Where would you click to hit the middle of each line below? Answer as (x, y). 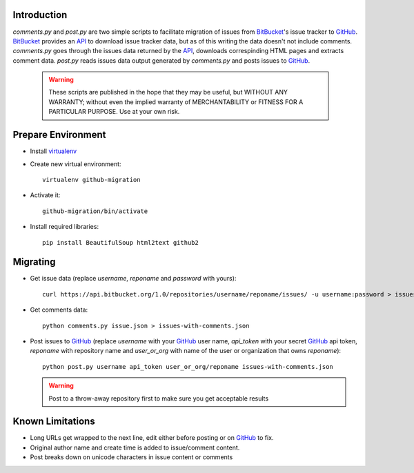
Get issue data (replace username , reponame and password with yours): (133, 279)
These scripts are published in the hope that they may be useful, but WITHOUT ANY (168, 92)
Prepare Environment (59, 135)
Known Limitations (54, 422)
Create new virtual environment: (76, 164)
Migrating (34, 262)
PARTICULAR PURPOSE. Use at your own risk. (114, 112)
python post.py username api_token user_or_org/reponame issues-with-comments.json (188, 366)
